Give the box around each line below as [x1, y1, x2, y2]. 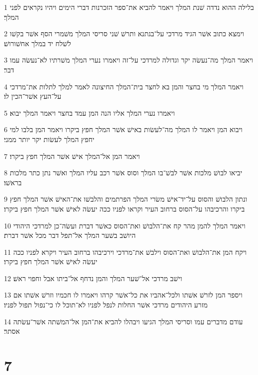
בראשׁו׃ [4, 177, 22, 187]
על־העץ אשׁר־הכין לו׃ [4, 91, 62, 101]
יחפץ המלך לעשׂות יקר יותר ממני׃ [4, 134, 94, 144]
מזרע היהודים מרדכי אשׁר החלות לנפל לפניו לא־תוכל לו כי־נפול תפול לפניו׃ [4, 300, 208, 310]
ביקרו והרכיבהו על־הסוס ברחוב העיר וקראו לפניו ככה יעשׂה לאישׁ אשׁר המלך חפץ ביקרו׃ [4, 203, 245, 214]
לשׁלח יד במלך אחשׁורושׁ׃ [4, 38, 71, 48]
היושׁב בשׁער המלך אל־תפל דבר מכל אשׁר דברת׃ [4, 230, 136, 240]
